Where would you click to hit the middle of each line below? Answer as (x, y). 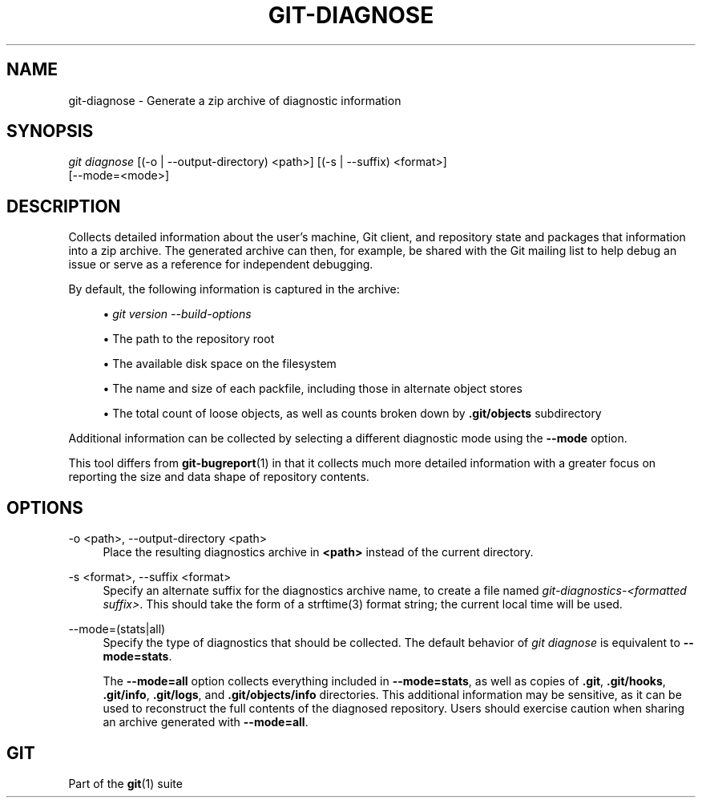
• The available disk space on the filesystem (220, 364)
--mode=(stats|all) (117, 629)
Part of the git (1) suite (125, 783)
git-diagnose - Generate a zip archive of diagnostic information (235, 100)
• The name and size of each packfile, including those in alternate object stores (313, 389)
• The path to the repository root (189, 339)
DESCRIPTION (64, 206)
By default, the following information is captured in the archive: (234, 289)
